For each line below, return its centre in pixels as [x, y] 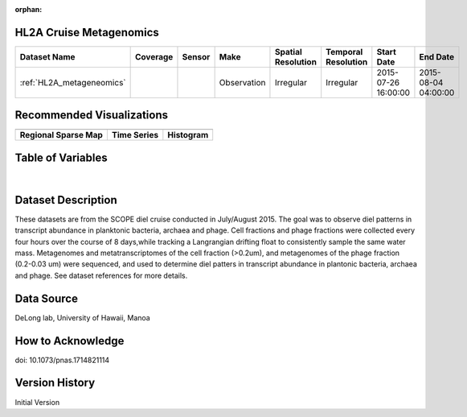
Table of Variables [61, 157]
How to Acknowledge [70, 341]
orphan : [29, 9]
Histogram [188, 135]
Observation [242, 82]
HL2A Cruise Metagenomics [87, 32]
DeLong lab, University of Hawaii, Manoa [82, 317]
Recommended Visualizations [92, 116]
